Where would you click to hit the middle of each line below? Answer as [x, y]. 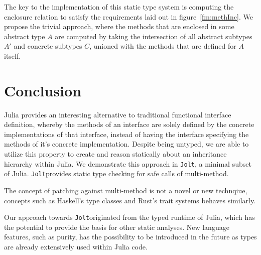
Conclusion [43, 90]
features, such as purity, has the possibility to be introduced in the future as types [130, 237]
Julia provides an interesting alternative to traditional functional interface [118, 114]
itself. [13, 55]
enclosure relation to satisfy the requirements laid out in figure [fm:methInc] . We [128, 16]
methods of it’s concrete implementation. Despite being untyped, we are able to [126, 144]
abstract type [25, 36]
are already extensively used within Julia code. [76, 246]
